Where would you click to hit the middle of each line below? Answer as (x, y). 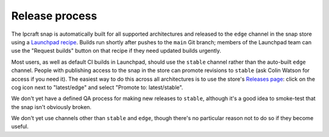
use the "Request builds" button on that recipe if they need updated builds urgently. (116, 51)
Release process (54, 16)
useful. (20, 127)
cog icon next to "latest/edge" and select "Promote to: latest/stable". (97, 87)
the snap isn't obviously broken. (51, 107)
